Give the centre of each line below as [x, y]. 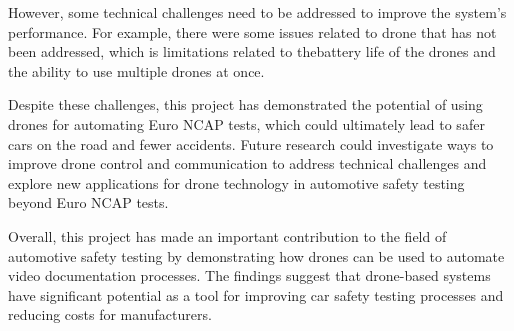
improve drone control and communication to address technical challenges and [247, 163]
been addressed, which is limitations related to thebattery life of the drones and [252, 51]
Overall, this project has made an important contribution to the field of [227, 235]
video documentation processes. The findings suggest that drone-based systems [249, 275]
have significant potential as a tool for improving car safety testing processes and [256, 294]
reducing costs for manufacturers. [110, 314]
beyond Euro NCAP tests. [88, 202]
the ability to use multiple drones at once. [136, 70]
